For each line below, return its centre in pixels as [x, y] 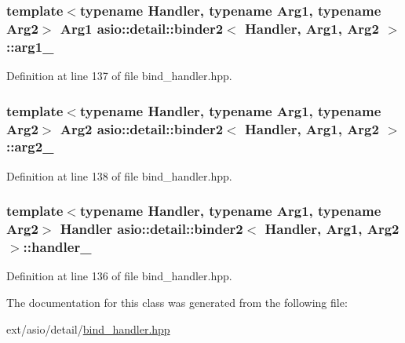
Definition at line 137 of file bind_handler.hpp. [119, 76]
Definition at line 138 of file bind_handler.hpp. [119, 175]
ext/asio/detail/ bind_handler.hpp [88, 328]
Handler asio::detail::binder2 [151, 229]
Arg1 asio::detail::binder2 [142, 28]
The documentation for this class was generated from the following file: [177, 302]
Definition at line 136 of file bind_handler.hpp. [119, 276]
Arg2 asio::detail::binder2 [142, 128]
